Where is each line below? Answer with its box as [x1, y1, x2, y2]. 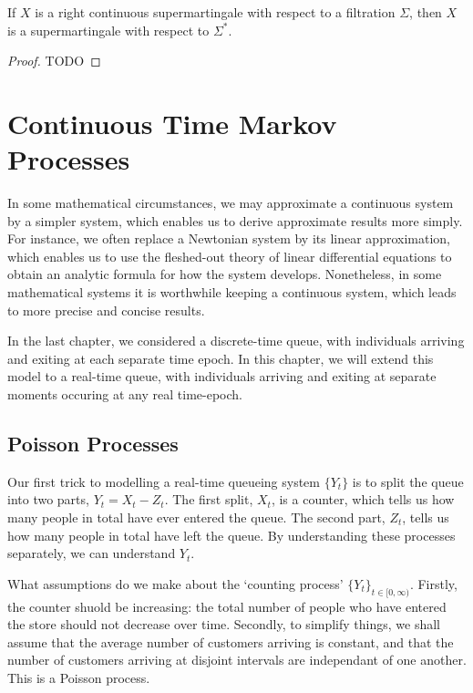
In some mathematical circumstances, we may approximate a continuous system [7, 193, 454, 212]
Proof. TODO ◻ [7, 51, 101, 70]
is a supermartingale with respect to [7, 20, 210, 39]
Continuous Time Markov [7, 104, 337, 141]
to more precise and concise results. [7, 300, 205, 319]
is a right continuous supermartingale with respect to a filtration [35, 3, 396, 21]
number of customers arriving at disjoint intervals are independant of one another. [7, 650, 467, 669]
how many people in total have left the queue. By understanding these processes [7, 525, 456, 544]
